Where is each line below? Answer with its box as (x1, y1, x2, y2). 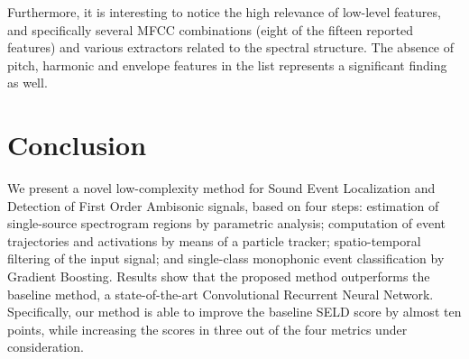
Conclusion (7, 126, 147, 163)
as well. (7, 73, 48, 92)
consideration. (7, 337, 84, 356)
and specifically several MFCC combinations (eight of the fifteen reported (7, 20, 414, 39)
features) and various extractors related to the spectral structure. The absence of (7, 38, 455, 57)
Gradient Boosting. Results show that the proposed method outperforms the (7, 267, 430, 286)
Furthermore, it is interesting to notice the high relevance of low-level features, (7, 3, 441, 21)
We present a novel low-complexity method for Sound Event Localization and (7, 179, 436, 198)
